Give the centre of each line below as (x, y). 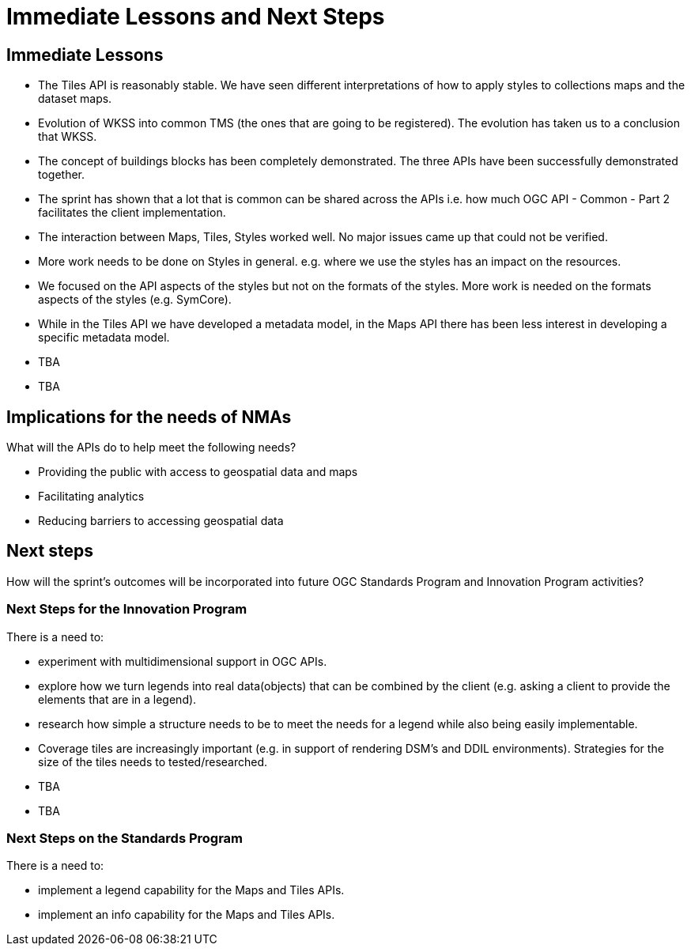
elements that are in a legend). (117, 699)
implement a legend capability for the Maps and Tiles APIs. (191, 890)
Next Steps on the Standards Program (125, 838)
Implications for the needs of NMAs (149, 417)
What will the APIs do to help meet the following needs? (151, 448)
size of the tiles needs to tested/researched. (153, 761)
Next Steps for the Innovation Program (127, 609)
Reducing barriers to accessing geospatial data (161, 521)
